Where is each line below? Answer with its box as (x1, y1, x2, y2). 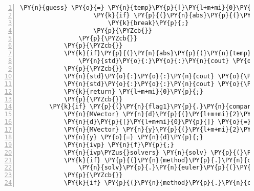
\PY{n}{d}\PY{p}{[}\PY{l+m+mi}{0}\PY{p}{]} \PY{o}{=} (63, 118, 251, 126)
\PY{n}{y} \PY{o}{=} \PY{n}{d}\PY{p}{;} (63, 133, 203, 141)
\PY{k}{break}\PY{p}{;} (108, 19, 189, 27)
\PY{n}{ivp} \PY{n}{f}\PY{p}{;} (63, 141, 174, 148)
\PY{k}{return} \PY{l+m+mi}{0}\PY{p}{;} (63, 88, 203, 95)
